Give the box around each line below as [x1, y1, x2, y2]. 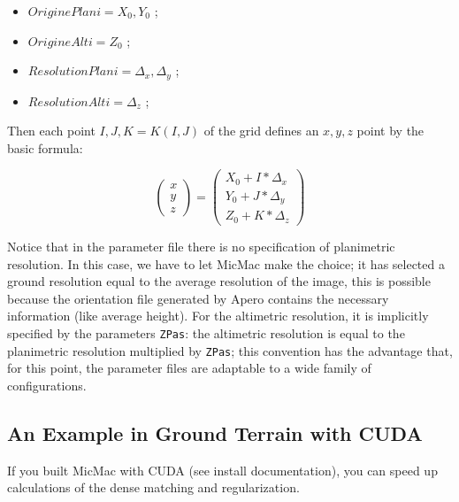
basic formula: [7, 138, 83, 157]
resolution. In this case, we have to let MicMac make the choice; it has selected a [7, 254, 445, 273]
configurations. [7, 375, 87, 394]
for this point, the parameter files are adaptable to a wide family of [7, 359, 371, 377]
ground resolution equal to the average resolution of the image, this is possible [7, 272, 431, 290]
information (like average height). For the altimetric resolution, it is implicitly [7, 306, 429, 325]
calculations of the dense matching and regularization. [7, 478, 300, 497]
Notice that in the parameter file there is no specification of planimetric [7, 236, 395, 255]
